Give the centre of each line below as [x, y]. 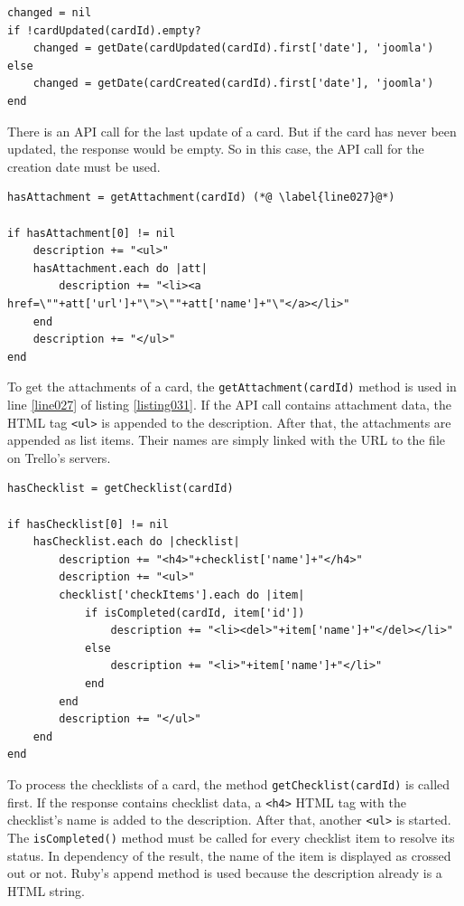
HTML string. [46, 890]
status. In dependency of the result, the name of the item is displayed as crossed [229, 855]
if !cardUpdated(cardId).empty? [104, 30]
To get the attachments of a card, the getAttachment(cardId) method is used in [232, 387]
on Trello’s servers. [59, 457]
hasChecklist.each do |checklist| [136, 542]
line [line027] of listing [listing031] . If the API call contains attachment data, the [230, 404]
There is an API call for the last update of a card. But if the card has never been [232, 131]
